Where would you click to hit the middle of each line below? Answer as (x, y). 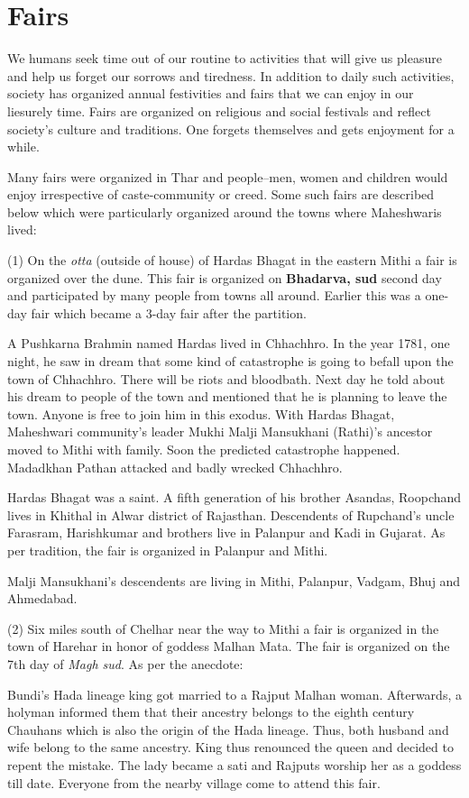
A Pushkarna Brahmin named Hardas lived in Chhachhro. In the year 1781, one (229, 343)
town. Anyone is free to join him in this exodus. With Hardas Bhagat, (201, 413)
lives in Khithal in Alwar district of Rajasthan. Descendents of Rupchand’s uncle (231, 514)
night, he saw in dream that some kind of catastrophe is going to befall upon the (230, 361)
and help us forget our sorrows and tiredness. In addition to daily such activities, (231, 75)
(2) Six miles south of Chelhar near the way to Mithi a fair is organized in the (223, 628)
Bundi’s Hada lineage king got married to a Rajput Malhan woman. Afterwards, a (234, 694)
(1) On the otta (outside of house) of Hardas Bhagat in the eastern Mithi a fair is (232, 260)
